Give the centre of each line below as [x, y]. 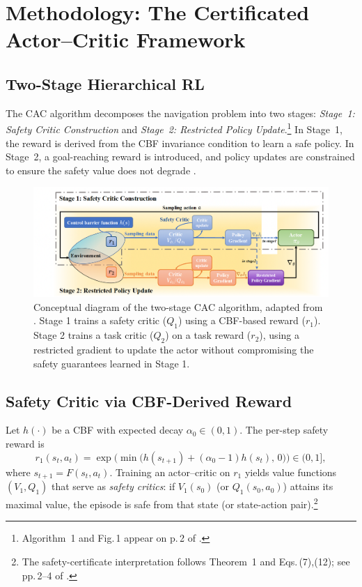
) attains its [308, 486]
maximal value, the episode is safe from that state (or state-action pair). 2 [162, 503]
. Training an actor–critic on [170, 472]
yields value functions [291, 472]
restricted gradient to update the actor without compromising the [174, 350]
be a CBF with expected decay [118, 430]
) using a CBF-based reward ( [242, 320]
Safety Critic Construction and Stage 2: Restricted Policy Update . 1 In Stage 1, [174, 128]
